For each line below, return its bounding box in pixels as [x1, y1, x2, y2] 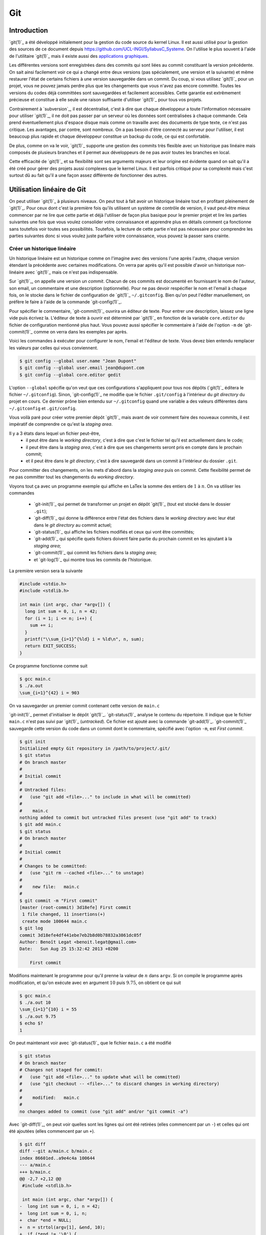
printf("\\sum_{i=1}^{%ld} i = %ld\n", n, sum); [25, 636, 145, 642]
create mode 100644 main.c [22, 918, 87, 924]
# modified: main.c [19, 1095, 80, 1100]
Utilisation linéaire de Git [9, 185, 86, 194]
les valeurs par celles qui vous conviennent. [9, 345, 99, 351]
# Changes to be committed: [19, 863, 87, 869]
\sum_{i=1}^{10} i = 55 [19, 1007, 77, 1012]
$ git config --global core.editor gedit [19, 372, 121, 377]
